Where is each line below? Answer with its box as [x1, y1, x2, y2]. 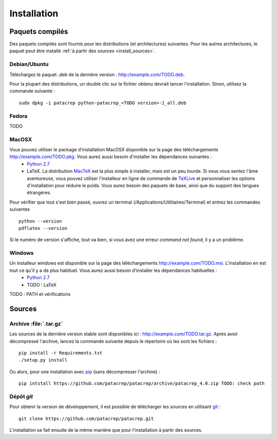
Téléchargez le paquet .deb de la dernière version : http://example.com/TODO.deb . [9, 71, 185, 77]
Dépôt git [9, 393, 33, 400]
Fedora [9, 112, 28, 119]
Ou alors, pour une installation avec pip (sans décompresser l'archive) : [9, 368, 161, 374]
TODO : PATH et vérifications [9, 291, 71, 297]
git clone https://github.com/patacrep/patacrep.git [18, 415, 154, 422]
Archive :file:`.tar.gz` [9, 320, 63, 327]
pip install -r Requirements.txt [18, 350, 103, 356]
